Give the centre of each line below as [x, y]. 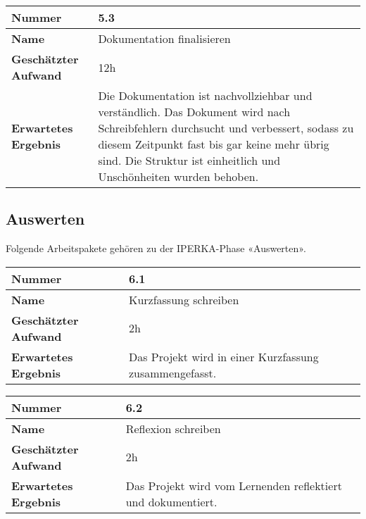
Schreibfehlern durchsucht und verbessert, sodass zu [226, 128]
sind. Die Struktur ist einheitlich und [189, 160]
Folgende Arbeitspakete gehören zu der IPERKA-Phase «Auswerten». [156, 248]
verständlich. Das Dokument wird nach [194, 112]
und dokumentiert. [171, 501]
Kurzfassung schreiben [184, 299]
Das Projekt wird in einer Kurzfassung [223, 356]
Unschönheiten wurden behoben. [178, 176]
